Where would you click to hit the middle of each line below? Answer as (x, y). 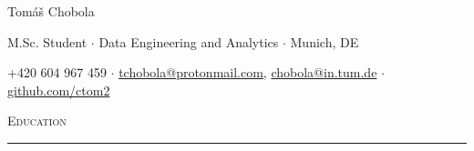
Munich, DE (325, 41)
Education (37, 121)
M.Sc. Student (47, 41)
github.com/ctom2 (59, 90)
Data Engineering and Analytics (189, 41)
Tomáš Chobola (51, 11)
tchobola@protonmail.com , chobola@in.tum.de (248, 72)
